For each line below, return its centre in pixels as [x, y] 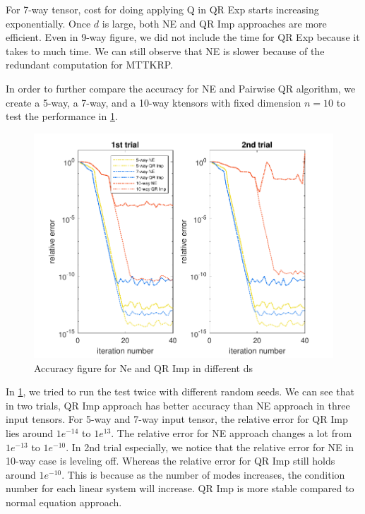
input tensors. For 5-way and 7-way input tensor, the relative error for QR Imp [177, 419]
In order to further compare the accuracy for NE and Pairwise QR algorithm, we [181, 88]
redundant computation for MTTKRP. [89, 65]
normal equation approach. [64, 502]
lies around [30, 433]
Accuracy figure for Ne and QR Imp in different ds [143, 367]
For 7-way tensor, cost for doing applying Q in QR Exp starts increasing [162, 9]
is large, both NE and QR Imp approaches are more [214, 23]
